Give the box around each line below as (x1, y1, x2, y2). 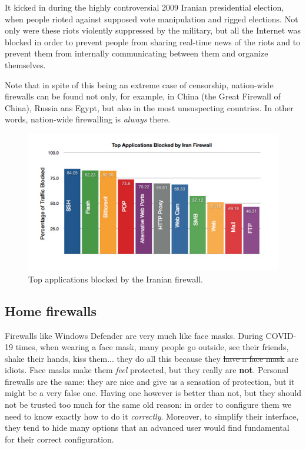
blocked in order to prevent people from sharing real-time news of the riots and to (5, 35, 301, 48)
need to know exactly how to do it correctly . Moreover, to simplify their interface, (5, 410, 299, 422)
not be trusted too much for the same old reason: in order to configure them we (5, 398, 292, 411)
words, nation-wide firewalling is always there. (5, 113, 171, 125)
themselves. (5, 58, 46, 71)
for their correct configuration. (5, 433, 114, 445)
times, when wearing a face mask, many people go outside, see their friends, (15, 341, 289, 353)
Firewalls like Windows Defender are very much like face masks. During (5, 329, 263, 341)
